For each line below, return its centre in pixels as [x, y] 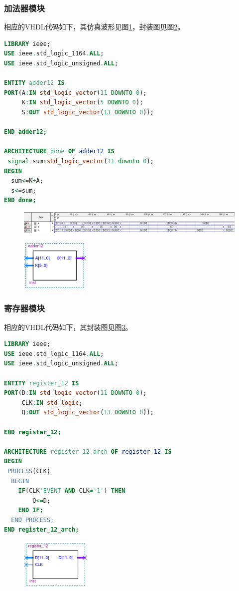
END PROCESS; [33, 520]
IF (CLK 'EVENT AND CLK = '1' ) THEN [72, 491]
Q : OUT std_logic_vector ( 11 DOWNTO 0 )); [88, 413]
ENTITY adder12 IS [34, 83]
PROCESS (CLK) [29, 471]
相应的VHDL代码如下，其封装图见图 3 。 [68, 327]
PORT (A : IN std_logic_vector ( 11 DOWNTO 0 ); [75, 93]
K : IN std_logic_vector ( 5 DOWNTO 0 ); [82, 103]
